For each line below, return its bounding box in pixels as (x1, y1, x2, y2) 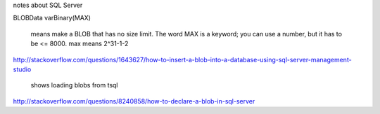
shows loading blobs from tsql (30, 81, 119, 90)
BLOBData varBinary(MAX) (13, 14, 91, 22)
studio (13, 65, 32, 73)
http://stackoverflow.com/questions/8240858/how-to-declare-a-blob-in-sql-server (13, 97, 255, 105)
